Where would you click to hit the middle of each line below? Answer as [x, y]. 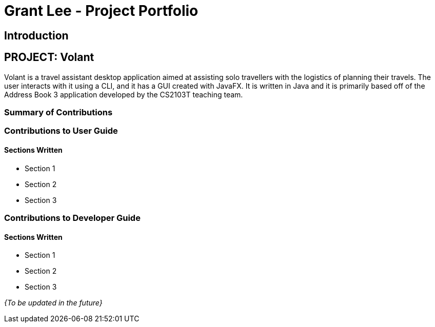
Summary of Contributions [58, 112]
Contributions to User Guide [61, 131]
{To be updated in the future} [53, 303]
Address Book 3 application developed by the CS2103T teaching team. [124, 94]
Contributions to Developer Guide [72, 218]
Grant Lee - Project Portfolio [101, 11]
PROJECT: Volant [49, 57]
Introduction [36, 35]
